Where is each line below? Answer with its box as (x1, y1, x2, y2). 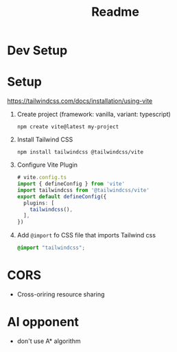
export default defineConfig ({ (16, 193, 107, 200)
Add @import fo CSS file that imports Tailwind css (16, 231, 156, 239)
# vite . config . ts (16, 174, 67, 181)
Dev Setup (7, 43, 68, 58)
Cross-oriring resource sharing (16, 290, 105, 298)
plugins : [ (23, 200, 55, 207)
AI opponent (7, 314, 79, 330)
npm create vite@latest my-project (16, 124, 119, 130)
